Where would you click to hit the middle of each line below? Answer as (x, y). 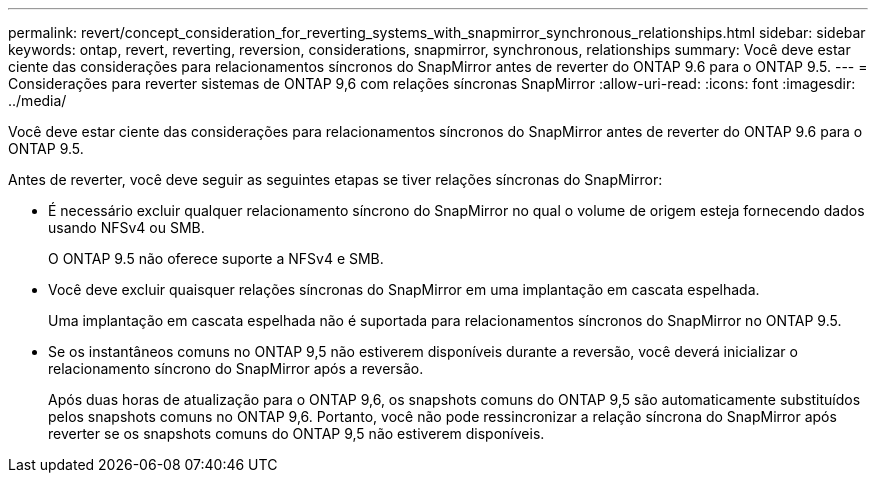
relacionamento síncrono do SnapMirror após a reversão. (236, 368)
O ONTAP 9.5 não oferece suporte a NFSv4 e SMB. (216, 258)
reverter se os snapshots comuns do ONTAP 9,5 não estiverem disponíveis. (296, 433)
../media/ (37, 100)
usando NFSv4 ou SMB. (126, 227)
